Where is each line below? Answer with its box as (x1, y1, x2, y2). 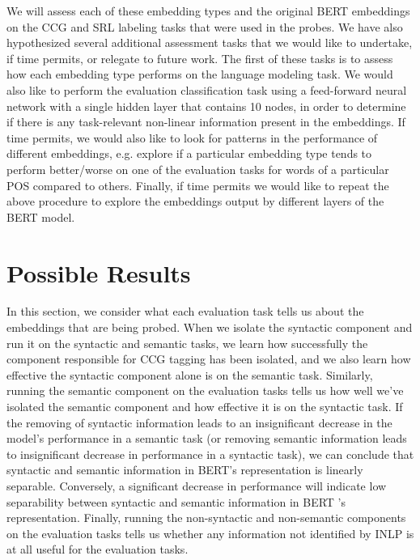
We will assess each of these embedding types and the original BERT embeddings (6, 2, 410, 19)
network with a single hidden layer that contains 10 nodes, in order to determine (6, 97, 406, 114)
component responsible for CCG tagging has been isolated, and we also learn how (6, 350, 411, 367)
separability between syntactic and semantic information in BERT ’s (6, 493, 346, 510)
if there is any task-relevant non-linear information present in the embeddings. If (6, 113, 405, 130)
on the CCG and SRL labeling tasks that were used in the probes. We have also (6, 18, 403, 35)
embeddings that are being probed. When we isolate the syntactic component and (6, 319, 413, 336)
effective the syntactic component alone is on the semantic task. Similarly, (6, 366, 373, 383)
